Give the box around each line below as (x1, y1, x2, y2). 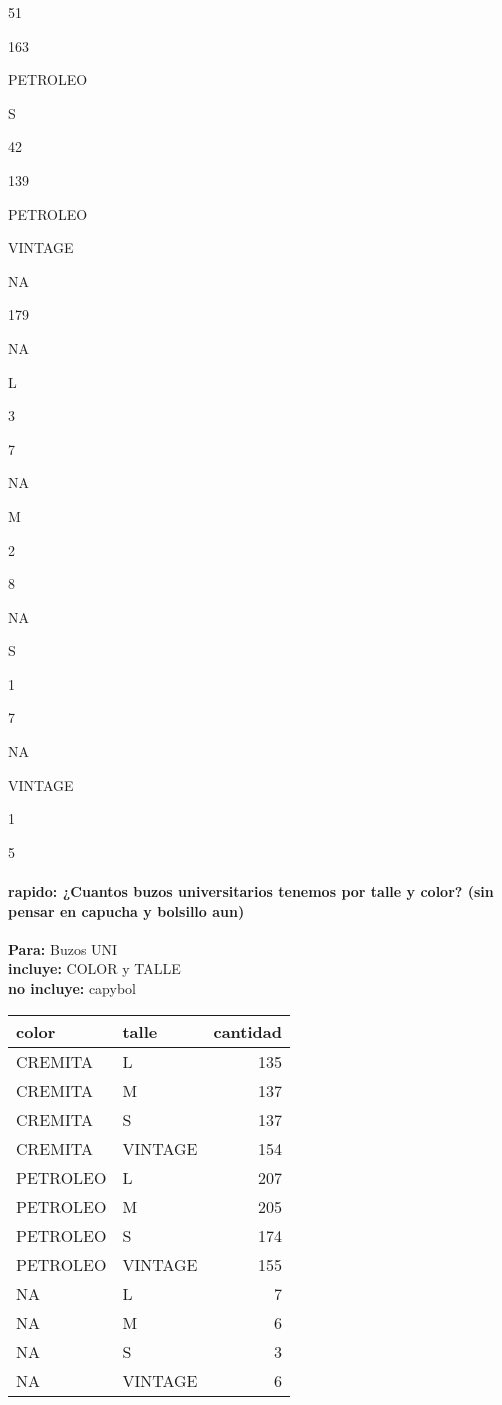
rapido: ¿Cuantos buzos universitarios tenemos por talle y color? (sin (8, 881, 494, 902)
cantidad (213, 1019, 282, 1043)
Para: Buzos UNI (8, 938, 118, 959)
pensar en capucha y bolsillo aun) (8, 900, 245, 921)
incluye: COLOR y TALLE (8, 958, 181, 979)
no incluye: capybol (8, 978, 136, 999)
